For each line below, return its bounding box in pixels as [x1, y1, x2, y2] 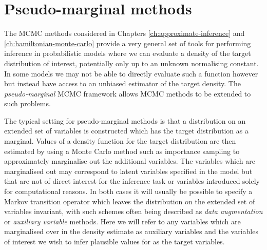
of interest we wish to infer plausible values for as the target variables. [4, 236, 225, 246]
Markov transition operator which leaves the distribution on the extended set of [4, 196, 255, 206]
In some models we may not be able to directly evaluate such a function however [4, 68, 258, 79]
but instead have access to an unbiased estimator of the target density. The [4, 78, 241, 89]
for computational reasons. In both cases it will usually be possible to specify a [4, 186, 253, 197]
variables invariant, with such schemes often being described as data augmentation [4, 206, 263, 217]
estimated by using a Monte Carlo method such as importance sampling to [4, 145, 240, 156]
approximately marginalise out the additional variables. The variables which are [4, 156, 255, 166]
